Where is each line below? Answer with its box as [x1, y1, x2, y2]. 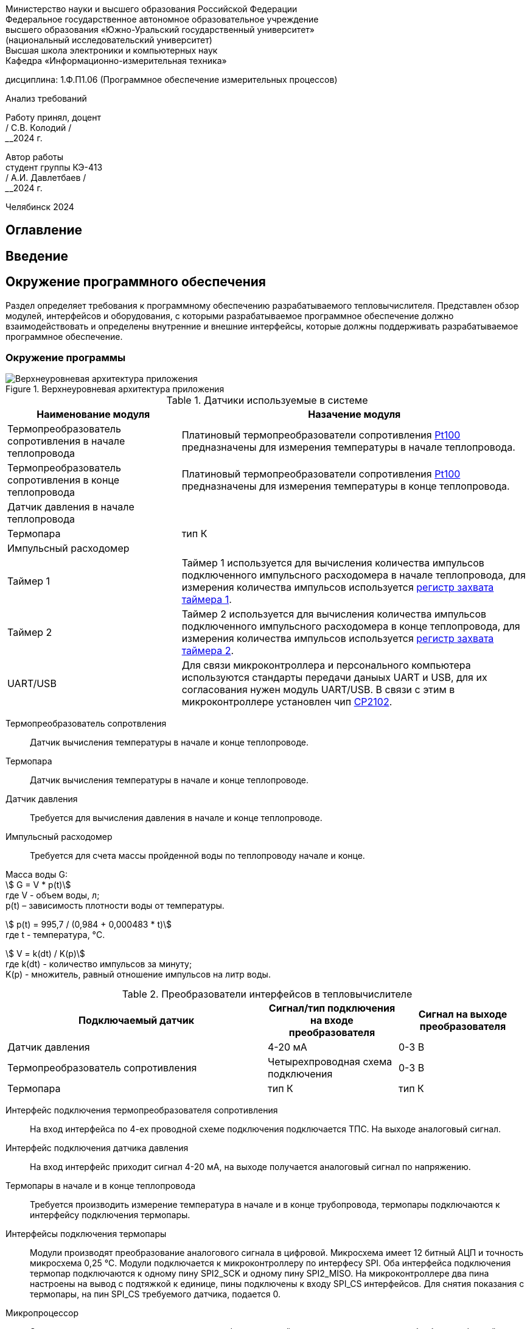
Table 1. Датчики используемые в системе [166, 394, 368, 407]
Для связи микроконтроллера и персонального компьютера [181, 659, 471, 672]
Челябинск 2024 [5, 202, 74, 212]
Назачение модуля [308, 408, 401, 421]
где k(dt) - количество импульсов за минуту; [5, 959, 192, 970]
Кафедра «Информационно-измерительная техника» [5, 55, 227, 66]
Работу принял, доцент [5, 112, 102, 122]
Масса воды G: [5, 869, 68, 880]
